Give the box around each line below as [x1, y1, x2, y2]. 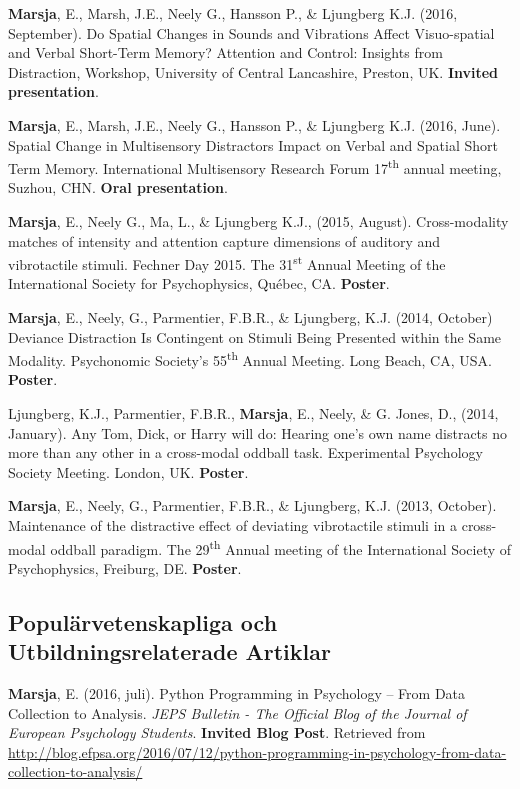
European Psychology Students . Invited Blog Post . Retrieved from [8, 722, 426, 743]
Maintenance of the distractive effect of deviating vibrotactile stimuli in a [8, 515, 458, 536]
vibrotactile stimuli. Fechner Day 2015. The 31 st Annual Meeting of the [8, 251, 446, 274]
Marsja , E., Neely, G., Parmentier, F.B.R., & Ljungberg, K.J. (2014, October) [8, 307, 493, 328]
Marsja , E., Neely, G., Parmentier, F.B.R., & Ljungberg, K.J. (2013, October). [8, 495, 497, 516]
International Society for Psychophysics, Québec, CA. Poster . [8, 273, 390, 294]
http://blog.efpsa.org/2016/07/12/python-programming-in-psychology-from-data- [8, 741, 507, 762]
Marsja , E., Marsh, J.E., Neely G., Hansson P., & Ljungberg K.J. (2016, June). [8, 114, 501, 135]
